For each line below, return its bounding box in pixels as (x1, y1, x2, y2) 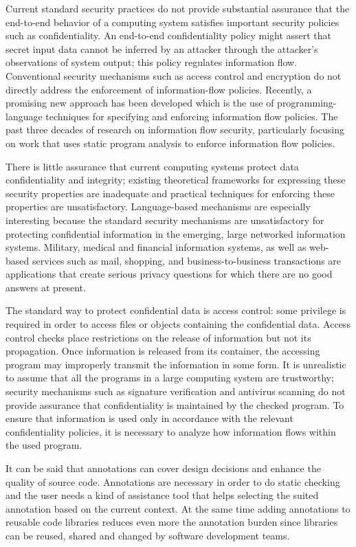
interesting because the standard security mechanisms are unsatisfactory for (5, 212, 324, 227)
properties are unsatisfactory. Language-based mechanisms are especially (5, 199, 311, 214)
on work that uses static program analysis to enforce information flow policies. (5, 135, 335, 150)
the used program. (5, 438, 82, 452)
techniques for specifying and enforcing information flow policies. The (45, 109, 338, 123)
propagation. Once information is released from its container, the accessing (5, 344, 320, 358)
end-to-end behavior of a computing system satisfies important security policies (5, 14, 340, 29)
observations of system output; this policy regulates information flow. (5, 55, 298, 69)
